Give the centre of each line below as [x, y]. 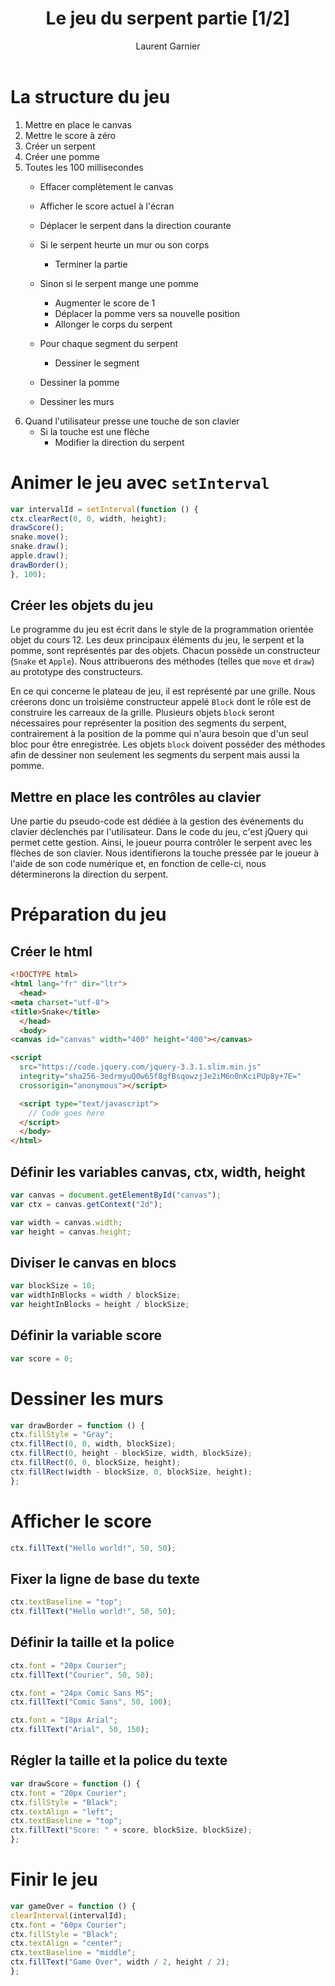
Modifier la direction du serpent [119, 442]
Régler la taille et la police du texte [119, 1760]
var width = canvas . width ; [66, 1222]
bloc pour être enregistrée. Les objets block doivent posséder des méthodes [168, 744]
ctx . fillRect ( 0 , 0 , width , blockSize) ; [93, 1444]
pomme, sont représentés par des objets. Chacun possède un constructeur [165, 651]
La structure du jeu [90, 96]
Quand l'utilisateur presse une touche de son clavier [132, 421]
